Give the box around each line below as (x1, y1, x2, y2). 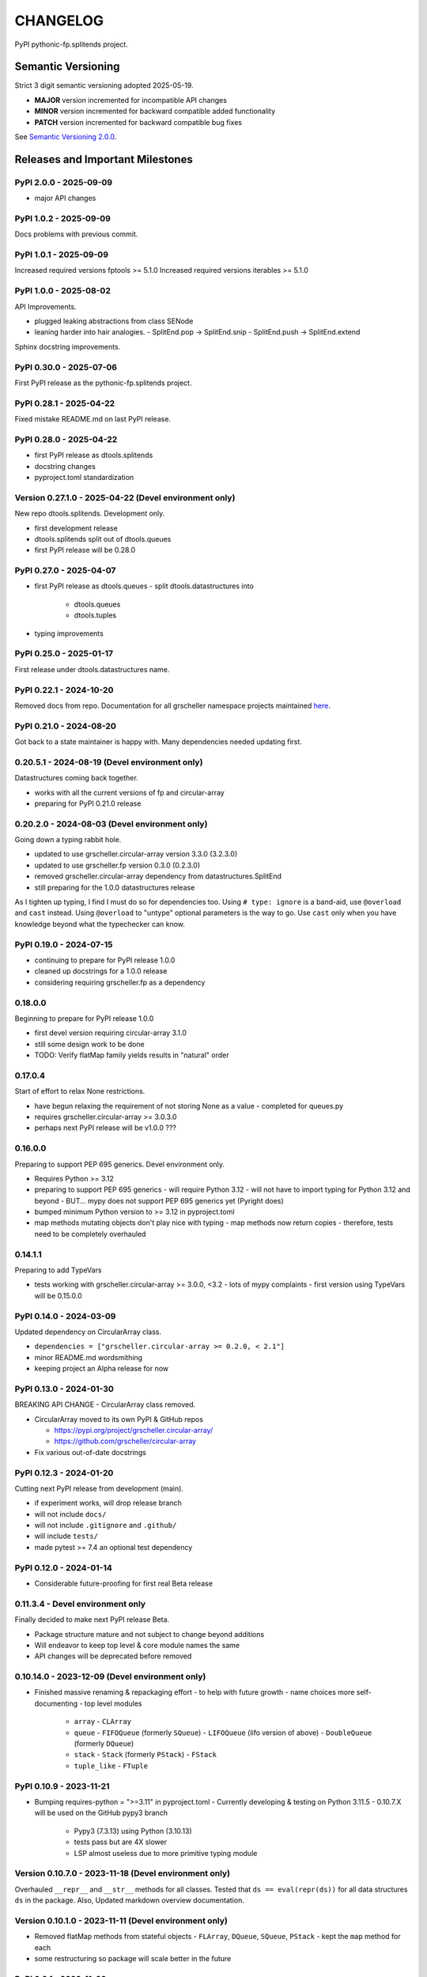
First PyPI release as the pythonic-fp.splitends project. (14, 378, 192, 387)
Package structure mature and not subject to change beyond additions (34, 1629, 265, 1639)
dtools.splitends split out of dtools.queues (34, 534, 172, 543)
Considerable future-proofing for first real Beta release (34, 1578, 213, 1589)
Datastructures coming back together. (14, 773, 138, 783)
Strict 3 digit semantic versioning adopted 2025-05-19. (14, 81, 194, 90)
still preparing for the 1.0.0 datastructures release (34, 883, 195, 892)
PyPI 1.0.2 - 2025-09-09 (14, 213, 111, 224)
